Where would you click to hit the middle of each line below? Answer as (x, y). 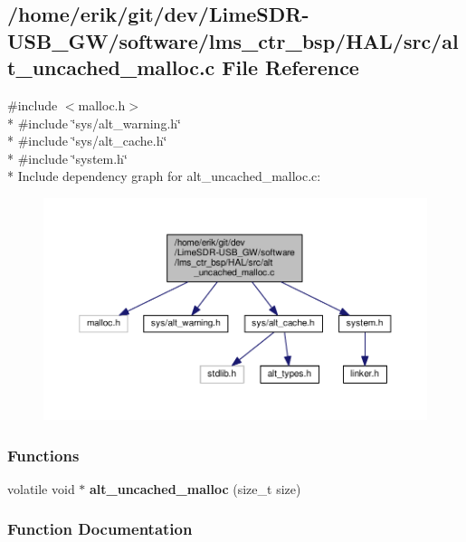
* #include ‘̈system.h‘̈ (67, 158)
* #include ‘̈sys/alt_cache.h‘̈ (87, 141)
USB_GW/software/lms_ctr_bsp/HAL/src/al (233, 40)
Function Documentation (100, 529)
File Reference (290, 67)
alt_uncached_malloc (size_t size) (195, 488)
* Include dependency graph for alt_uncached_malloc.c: (164, 176)
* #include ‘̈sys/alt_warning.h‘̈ (94, 123)
